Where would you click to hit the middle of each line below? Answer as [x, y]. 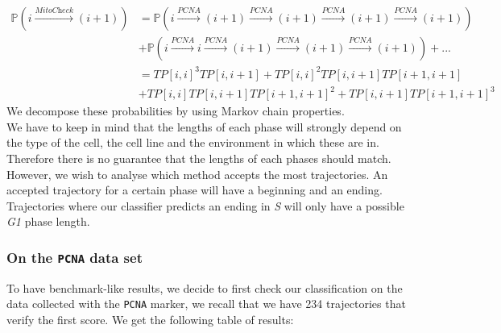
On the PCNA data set [75, 257]
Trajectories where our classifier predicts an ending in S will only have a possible [205, 205]
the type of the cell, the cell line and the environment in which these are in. [193, 142]
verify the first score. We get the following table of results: [150, 319]
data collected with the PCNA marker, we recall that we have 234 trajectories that [206, 304]
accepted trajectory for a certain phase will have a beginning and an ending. [195, 190]
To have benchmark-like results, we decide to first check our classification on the [205, 287]
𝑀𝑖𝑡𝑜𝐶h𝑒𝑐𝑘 [54, 11]
